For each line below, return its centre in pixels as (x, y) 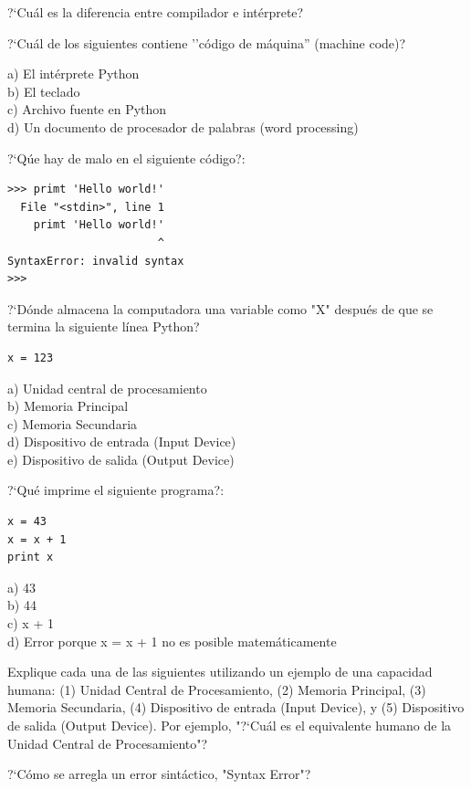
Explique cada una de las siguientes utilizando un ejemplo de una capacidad (220, 672)
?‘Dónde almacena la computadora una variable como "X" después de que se (220, 308)
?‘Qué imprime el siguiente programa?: (116, 490)
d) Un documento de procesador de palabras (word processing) (183, 126)
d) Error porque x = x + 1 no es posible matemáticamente (172, 641)
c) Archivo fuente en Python (87, 109)
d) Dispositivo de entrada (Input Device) (122, 442)
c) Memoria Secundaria (73, 423)
